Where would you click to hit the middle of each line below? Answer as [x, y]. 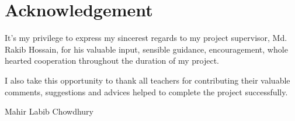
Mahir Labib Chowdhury [49, 111]
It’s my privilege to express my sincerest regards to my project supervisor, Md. [146, 38]
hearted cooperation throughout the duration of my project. [112, 61]
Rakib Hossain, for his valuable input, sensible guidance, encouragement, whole [146, 49]
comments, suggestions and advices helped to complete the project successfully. [146, 91]
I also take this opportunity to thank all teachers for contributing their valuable [147, 80]
